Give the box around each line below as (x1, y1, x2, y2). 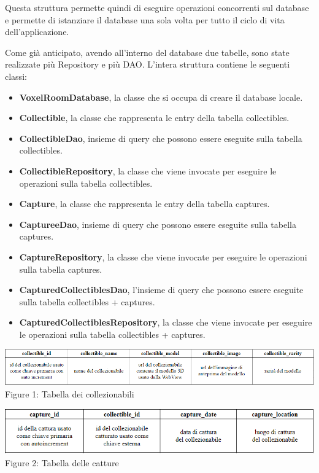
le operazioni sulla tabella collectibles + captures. (19, 327, 206, 340)
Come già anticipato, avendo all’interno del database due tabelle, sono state (5, 45, 290, 58)
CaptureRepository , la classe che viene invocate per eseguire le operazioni (19, 250, 307, 263)
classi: (5, 69, 27, 82)
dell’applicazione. (5, 25, 69, 38)
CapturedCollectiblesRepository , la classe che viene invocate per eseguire (19, 316, 312, 329)
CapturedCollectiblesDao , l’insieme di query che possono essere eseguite (19, 283, 304, 296)
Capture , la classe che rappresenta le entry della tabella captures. (19, 197, 270, 210)
